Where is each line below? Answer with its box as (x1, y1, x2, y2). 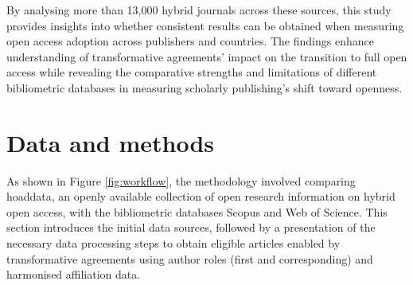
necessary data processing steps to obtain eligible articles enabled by (6, 235, 341, 252)
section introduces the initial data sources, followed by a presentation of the (6, 219, 376, 236)
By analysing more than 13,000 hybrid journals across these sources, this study (6, 2, 392, 18)
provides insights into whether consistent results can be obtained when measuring (6, 17, 404, 33)
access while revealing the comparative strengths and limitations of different (6, 64, 377, 80)
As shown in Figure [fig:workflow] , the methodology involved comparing (6, 172, 356, 189)
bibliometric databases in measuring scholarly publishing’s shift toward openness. (6, 79, 403, 96)
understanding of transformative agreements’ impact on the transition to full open (6, 48, 407, 64)
